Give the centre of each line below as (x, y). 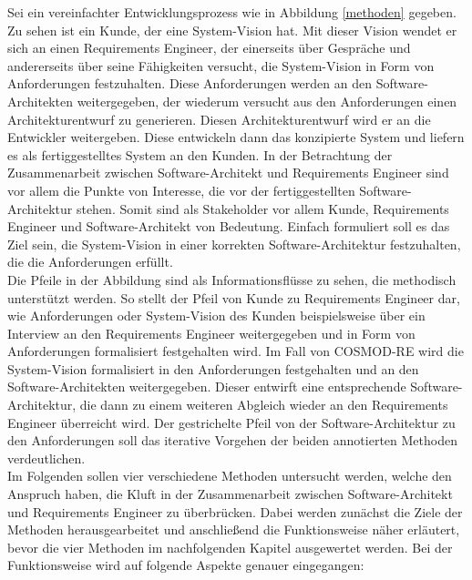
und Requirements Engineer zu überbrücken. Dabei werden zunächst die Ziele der (235, 511)
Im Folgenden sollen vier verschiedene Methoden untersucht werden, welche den (230, 476)
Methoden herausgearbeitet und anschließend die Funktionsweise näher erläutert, (234, 529)
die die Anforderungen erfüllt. (90, 262)
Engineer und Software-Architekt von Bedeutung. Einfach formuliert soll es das (229, 226)
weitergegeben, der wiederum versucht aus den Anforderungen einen (267, 101)
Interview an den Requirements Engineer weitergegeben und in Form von (211, 333)
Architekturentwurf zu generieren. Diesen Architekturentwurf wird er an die (219, 119)
